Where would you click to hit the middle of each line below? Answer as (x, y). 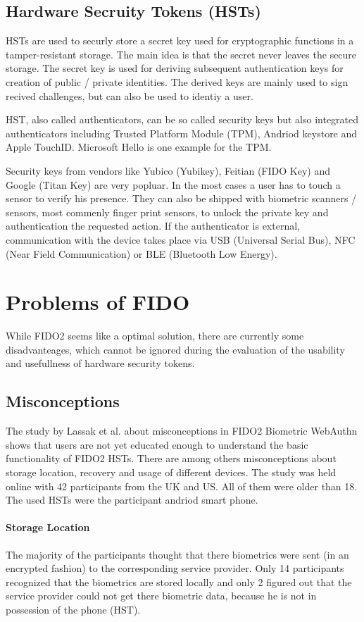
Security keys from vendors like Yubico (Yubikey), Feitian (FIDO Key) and (168, 170)
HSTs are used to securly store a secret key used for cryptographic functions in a (180, 41)
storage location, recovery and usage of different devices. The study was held (171, 472)
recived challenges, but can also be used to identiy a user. (130, 95)
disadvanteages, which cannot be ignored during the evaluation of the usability (175, 349)
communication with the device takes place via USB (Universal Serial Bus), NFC (181, 239)
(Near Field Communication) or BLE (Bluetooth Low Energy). (142, 253)
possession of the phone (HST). (73, 609)
